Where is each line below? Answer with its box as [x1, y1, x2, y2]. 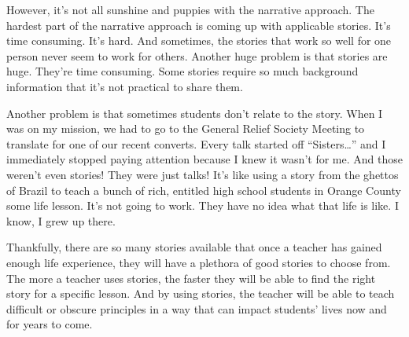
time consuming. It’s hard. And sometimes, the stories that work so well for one [6, 32, 392, 49]
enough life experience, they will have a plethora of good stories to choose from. [6, 254, 391, 270]
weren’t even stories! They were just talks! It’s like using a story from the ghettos [6, 166, 399, 182]
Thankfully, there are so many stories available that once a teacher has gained [6, 239, 382, 255]
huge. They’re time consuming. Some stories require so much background [6, 63, 359, 79]
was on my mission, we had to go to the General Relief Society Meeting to [6, 120, 365, 137]
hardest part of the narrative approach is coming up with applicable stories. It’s [6, 16, 391, 33]
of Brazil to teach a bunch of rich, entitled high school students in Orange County [6, 181, 401, 198]
